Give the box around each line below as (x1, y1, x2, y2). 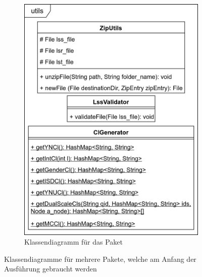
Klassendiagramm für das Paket (24, 236, 123, 247)
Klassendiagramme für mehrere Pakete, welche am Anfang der (4, 253, 196, 264)
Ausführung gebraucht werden (4, 263, 97, 274)
